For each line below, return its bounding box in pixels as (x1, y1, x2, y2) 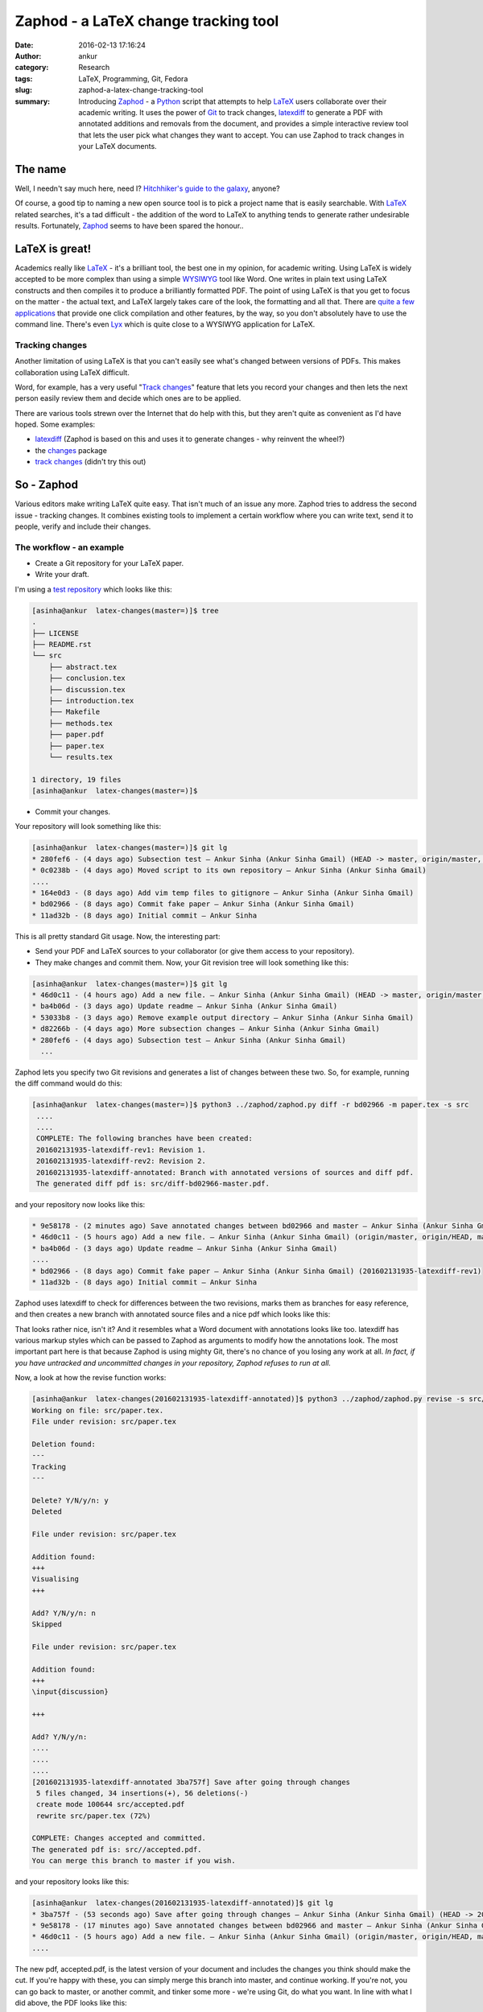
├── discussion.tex (48, 685, 126, 694)
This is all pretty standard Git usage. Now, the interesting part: (14, 931, 221, 941)
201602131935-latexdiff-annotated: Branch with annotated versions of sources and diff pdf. (36, 1168, 415, 1177)
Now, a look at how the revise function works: (14, 1373, 167, 1383)
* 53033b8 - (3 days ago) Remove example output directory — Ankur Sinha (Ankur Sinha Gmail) (31, 1012, 415, 1022)
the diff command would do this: (14, 1078, 122, 1088)
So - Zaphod (14, 478, 78, 492)
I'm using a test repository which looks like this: (14, 584, 172, 594)
